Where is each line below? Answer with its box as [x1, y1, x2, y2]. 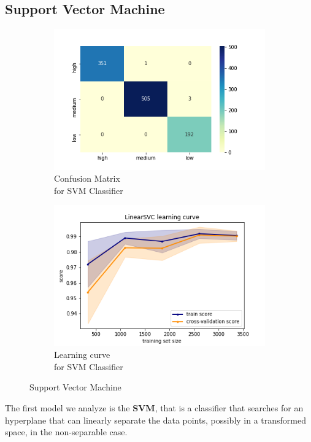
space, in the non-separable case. [5, 425, 128, 438]
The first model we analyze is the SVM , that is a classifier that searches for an [5, 401, 304, 414]
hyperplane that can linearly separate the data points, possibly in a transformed [5, 413, 307, 426]
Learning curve [54, 348, 110, 361]
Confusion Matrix [54, 172, 120, 185]
